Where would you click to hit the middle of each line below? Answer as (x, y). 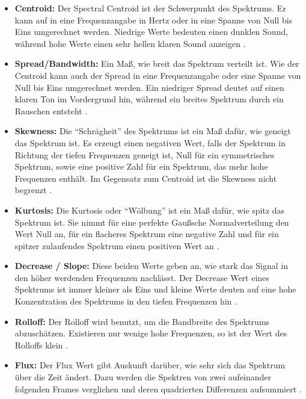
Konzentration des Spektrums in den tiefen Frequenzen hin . (126, 301)
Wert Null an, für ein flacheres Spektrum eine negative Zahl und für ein (147, 234)
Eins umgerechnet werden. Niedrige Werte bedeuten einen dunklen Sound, (151, 32)
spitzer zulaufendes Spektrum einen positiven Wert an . (117, 245)
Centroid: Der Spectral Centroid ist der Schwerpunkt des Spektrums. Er (150, 8)
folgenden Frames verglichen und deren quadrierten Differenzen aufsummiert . (158, 388)
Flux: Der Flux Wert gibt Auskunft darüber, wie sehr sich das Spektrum (150, 365)
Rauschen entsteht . (51, 110)
